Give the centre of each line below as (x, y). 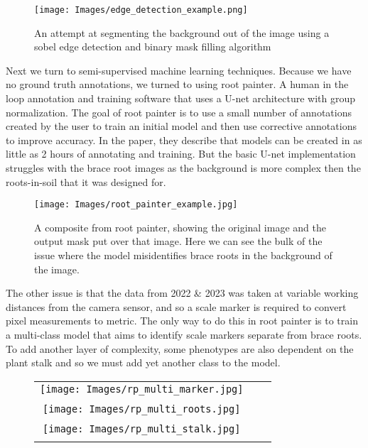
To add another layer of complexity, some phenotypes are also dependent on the (180, 348)
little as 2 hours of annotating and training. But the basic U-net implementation (181, 154)
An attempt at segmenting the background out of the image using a (182, 32)
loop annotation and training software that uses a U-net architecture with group (181, 98)
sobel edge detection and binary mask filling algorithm (153, 47)
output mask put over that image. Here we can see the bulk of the (178, 241)
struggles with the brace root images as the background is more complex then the (183, 168)
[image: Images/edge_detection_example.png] (141, 10)
